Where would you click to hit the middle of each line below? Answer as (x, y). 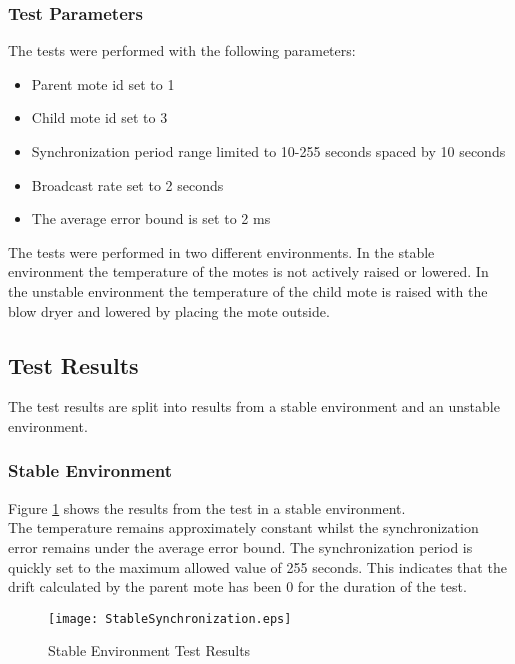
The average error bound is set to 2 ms (151, 218)
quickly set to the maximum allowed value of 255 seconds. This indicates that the (257, 566)
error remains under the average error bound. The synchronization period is (240, 546)
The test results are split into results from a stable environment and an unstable (254, 406)
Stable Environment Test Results (149, 650)
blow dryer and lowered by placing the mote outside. (169, 310)
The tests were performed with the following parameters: (182, 50)
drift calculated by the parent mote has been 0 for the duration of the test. (237, 586)
